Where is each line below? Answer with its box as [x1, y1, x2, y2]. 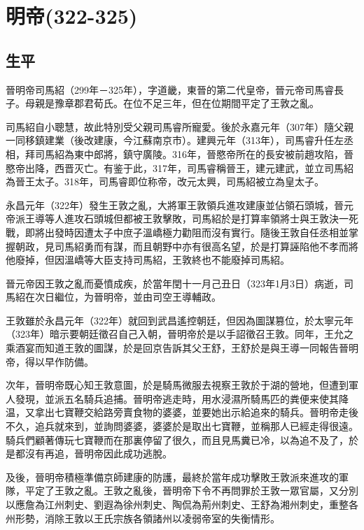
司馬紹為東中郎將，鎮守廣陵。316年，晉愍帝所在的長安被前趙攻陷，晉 [34, 146, 353, 161]
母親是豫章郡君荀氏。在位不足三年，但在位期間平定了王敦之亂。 [24, 96, 319, 110]
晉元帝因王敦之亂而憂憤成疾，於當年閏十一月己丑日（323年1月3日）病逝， [6, 275, 344, 290]
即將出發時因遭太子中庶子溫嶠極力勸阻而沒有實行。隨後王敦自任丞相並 [24, 224, 349, 239]
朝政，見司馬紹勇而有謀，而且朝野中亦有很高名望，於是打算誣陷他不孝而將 [15, 238, 358, 253]
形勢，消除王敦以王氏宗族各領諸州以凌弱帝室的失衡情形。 [15, 510, 280, 525]
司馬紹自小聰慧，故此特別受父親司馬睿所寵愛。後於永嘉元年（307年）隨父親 [6, 119, 353, 134]
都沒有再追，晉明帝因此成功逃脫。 [15, 446, 172, 461]
